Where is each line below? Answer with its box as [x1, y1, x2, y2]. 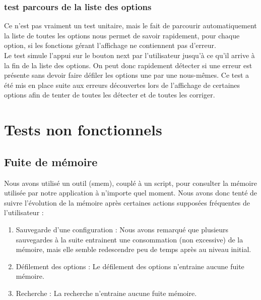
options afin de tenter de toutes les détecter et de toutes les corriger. [4, 89, 215, 100]
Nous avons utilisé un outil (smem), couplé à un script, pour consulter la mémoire [4, 177, 257, 188]
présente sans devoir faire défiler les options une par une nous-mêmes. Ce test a [4, 70, 249, 80]
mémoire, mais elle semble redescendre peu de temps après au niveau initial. [16, 244, 251, 255]
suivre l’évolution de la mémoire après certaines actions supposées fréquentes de [4, 197, 250, 208]
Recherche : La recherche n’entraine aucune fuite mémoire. [16, 287, 197, 298]
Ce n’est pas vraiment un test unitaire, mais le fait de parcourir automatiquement [4, 20, 257, 31]
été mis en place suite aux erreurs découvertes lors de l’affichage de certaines [4, 79, 240, 90]
